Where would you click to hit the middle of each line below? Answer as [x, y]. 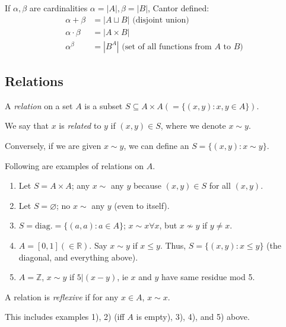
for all [220, 185]
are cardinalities [58, 8]
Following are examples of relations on [74, 165]
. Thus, [173, 245]
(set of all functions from [167, 47]
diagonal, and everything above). [78, 257]
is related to [80, 126]
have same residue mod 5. [208, 277]
